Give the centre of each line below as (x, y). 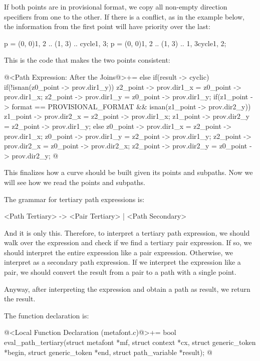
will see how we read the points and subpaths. (75, 182)
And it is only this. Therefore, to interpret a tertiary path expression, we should (127, 232)
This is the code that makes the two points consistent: (87, 60)
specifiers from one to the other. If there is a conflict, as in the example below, (124, 16)
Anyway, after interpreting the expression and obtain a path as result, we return (127, 289)
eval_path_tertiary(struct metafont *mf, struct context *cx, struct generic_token (130, 342)
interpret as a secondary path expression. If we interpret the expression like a (122, 262)
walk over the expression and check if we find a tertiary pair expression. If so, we (128, 242)
